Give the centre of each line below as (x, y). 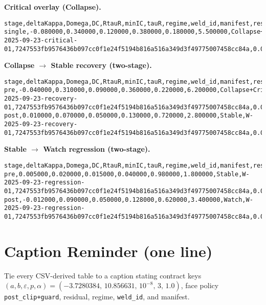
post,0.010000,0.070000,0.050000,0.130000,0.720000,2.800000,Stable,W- (129, 116)
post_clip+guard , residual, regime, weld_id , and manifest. (97, 297)
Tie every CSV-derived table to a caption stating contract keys (103, 275)
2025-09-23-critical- (41, 40)
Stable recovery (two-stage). (101, 65)
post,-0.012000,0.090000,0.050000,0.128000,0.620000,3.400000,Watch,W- (129, 200)
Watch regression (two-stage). (97, 149)
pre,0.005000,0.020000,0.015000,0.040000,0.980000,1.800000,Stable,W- (127, 174)
